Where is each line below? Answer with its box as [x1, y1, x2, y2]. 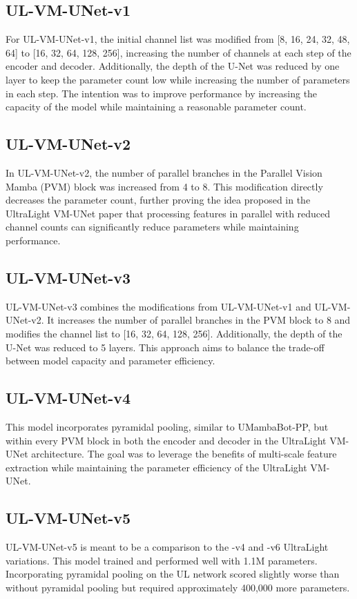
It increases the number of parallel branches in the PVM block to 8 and [47, 313, 351, 327]
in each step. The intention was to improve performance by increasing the [6, 86, 318, 100]
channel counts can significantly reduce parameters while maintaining [6, 219, 299, 234]
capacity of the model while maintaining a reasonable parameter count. [6, 99, 307, 114]
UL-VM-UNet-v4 [6, 387, 131, 409]
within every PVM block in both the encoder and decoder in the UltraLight [6, 433, 327, 447]
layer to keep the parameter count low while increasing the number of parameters [6, 72, 350, 86]
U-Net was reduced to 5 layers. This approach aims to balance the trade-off [6, 340, 325, 354]
